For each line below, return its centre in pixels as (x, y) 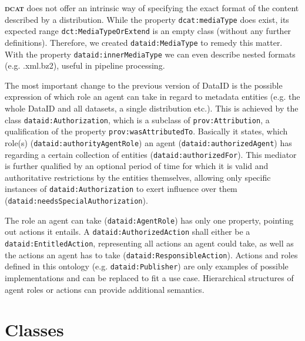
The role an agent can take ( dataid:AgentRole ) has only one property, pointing (149, 220)
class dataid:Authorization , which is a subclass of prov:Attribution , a (137, 119)
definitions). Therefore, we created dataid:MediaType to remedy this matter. (144, 42)
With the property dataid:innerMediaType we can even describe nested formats (150, 54)
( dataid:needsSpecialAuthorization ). (76, 200)
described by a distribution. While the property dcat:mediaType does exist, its (147, 19)
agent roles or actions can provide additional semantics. (105, 289)
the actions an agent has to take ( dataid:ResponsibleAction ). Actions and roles (151, 254)
